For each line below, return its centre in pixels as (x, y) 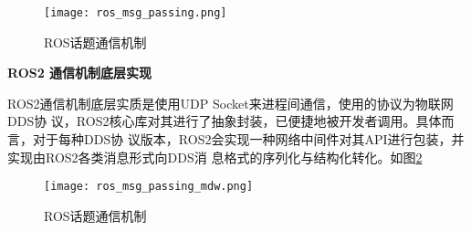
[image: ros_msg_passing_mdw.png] (149, 187)
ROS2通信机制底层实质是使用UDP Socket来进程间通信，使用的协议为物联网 (230, 103)
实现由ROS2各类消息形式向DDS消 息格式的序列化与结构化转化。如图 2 (215, 157)
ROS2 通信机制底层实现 (80, 73)
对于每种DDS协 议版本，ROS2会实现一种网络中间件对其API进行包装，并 (248, 139)
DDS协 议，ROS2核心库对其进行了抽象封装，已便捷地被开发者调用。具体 (225, 121)
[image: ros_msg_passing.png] (136, 13)
